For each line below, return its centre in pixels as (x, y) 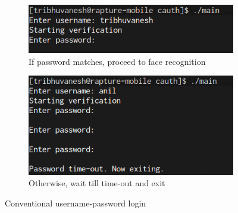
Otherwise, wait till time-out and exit (97, 183)
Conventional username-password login (76, 203)
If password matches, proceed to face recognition (117, 61)
